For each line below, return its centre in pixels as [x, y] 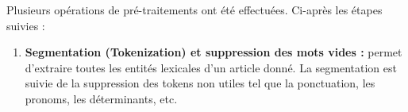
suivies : [26, 25]
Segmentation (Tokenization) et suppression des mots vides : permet [214, 52]
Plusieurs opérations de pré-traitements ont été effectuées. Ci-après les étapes [194, 10]
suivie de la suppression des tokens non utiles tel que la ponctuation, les [200, 83]
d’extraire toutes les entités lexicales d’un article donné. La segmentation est [211, 67]
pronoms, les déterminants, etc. [101, 98]
